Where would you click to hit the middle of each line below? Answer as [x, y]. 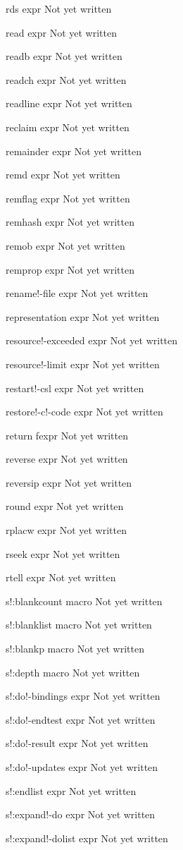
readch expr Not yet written [66, 79]
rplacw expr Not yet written [67, 530]
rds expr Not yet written [59, 8]
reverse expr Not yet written [67, 459]
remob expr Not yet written [65, 245]
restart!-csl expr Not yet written [75, 388]
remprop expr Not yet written [70, 269]
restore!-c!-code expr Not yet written [84, 412]
